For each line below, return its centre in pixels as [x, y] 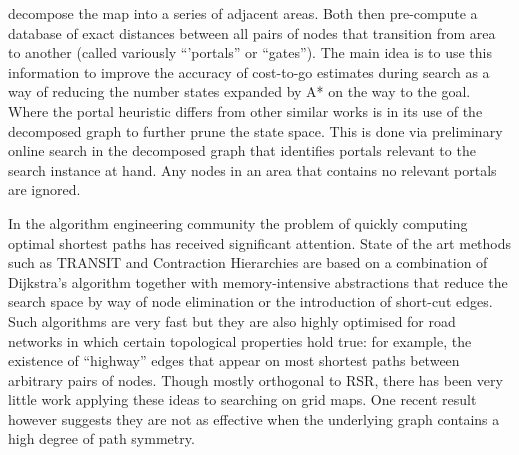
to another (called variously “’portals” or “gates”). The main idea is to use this [250, 52]
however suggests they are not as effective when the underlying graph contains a [254, 418]
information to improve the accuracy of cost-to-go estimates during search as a [249, 71]
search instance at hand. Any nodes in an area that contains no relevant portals [252, 169]
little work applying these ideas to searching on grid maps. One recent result [242, 399]
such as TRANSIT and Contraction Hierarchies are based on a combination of [248, 262]
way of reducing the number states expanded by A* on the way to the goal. [239, 91]
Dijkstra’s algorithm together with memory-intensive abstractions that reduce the [258, 281]
